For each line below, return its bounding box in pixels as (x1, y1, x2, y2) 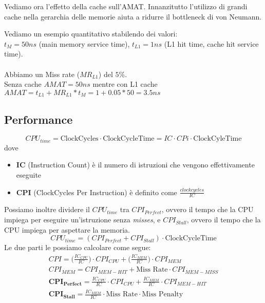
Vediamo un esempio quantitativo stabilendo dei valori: (4, 28, 178, 39)
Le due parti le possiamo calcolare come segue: (4, 242, 151, 253)
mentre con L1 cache (92, 79, 158, 89)
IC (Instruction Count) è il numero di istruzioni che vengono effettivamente (16, 159, 255, 170)
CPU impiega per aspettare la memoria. (4, 224, 130, 235)
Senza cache (4, 79, 42, 89)
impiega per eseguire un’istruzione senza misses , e (4, 214, 161, 225)
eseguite (16, 169, 42, 180)
